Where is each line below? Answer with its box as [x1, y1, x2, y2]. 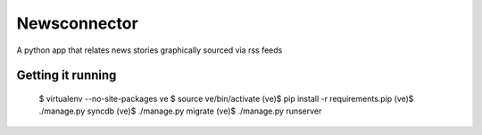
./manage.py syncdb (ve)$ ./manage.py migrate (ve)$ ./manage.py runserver [38, 105, 322, 116]
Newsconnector [16, 13, 138, 33]
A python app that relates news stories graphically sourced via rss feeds [16, 45, 283, 55]
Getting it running [16, 68, 117, 83]
